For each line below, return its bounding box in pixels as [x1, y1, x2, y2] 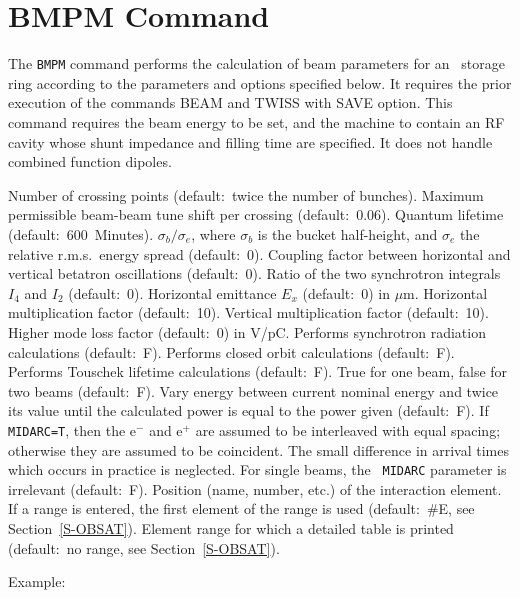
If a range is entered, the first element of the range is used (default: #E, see [8, 498, 475, 519]
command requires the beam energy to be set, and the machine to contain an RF [8, 111, 505, 132]
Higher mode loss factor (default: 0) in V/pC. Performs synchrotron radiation [8, 321, 486, 342]
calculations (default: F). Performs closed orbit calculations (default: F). [8, 341, 455, 362]
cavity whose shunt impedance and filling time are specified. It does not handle [8, 131, 493, 152]
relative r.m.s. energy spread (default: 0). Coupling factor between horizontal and [8, 243, 511, 264]
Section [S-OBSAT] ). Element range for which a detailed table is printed [8, 517, 454, 538]
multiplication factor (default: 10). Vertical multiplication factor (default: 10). [8, 302, 489, 323]
